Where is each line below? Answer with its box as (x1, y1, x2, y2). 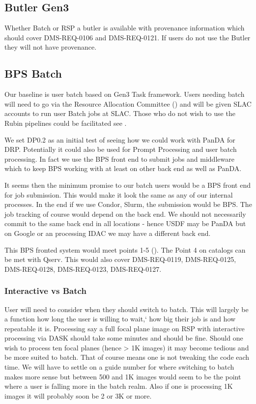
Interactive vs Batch (4, 285, 86, 297)
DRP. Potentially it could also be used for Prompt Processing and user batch (4, 144, 237, 154)
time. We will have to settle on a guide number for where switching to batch (4, 362, 234, 372)
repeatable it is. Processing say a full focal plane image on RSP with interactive (4, 323, 245, 333)
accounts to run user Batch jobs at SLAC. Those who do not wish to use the (4, 108, 235, 118)
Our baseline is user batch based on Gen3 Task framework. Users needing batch (4, 89, 245, 99)
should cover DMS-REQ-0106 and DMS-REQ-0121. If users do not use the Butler (4, 32, 251, 42)
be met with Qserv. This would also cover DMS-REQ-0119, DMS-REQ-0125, (4, 254, 236, 264)
